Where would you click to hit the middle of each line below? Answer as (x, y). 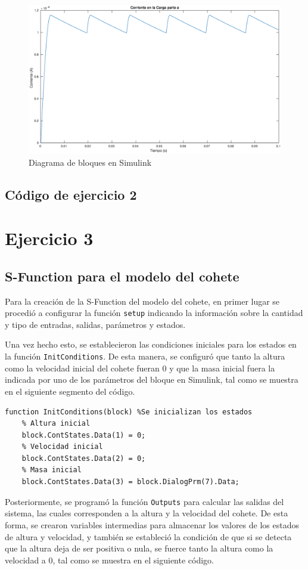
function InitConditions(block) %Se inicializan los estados (129, 412)
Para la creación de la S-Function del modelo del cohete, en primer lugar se (142, 301)
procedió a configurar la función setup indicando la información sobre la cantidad (154, 313)
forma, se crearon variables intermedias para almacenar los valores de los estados (152, 524)
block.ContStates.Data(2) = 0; (84, 458)
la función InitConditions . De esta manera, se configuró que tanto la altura (145, 356)
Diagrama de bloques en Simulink (90, 162)
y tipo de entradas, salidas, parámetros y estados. (95, 324)
